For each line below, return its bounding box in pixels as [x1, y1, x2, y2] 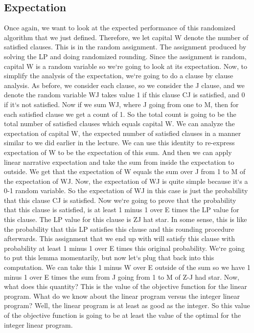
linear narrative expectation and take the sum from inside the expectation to [4, 156, 234, 167]
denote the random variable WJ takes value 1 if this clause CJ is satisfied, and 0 [4, 89, 245, 100]
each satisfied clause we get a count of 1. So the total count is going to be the [4, 109, 236, 119]
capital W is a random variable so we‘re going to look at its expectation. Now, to [4, 61, 247, 71]
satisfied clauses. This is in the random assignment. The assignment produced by [4, 42, 247, 52]
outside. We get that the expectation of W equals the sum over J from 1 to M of [4, 166, 246, 177]
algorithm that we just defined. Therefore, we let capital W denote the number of [4, 32, 249, 42]
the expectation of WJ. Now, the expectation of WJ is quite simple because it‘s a [4, 176, 248, 186]
